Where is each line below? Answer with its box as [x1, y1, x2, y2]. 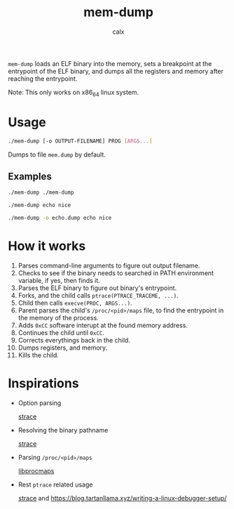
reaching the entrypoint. [8, 74, 78, 83]
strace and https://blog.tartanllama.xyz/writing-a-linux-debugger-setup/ [18, 494, 227, 502]
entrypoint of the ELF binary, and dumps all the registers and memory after [8, 67, 223, 75]
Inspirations [8, 376, 79, 392]
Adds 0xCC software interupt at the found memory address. [18, 321, 188, 329]
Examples [8, 170, 52, 183]
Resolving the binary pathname [18, 425, 109, 434]
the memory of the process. [18, 313, 99, 322]
